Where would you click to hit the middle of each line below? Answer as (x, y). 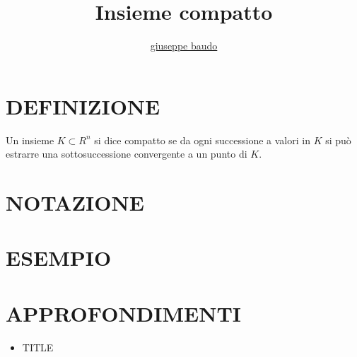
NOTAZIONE (75, 203)
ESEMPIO (59, 258)
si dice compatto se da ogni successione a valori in (202, 140)
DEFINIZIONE (83, 106)
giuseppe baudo (184, 46)
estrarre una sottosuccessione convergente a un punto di (127, 154)
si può (338, 140)
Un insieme (30, 140)
